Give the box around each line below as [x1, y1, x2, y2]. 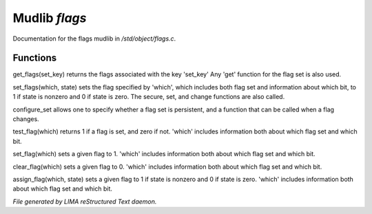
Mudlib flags [12, 10, 87, 25]
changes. [12, 115, 39, 123]
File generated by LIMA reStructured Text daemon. [12, 197, 157, 206]
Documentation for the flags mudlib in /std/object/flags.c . [12, 34, 176, 43]
